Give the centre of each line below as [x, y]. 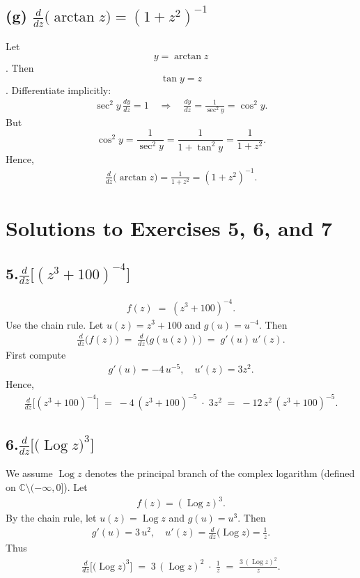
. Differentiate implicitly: [58, 89]
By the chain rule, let [51, 518]
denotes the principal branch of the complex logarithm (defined [220, 473]
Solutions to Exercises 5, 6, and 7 [169, 228]
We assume [29, 473]
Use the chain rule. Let [55, 324]
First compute [36, 354]
